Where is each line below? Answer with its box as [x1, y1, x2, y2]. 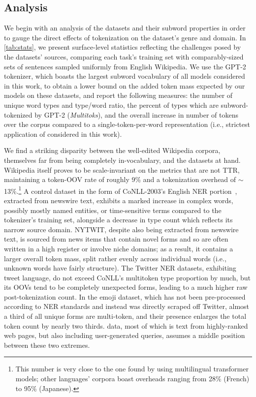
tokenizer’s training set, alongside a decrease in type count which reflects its [4, 214, 233, 225]
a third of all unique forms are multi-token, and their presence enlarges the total [4, 311, 247, 321]
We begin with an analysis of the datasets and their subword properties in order [4, 23, 246, 33]
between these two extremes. [4, 339, 90, 350]
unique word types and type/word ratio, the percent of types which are [4, 99, 219, 110]
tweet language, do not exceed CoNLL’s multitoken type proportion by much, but [4, 272, 251, 282]
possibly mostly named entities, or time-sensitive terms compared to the [4, 205, 222, 215]
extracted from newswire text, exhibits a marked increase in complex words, [4, 195, 233, 205]
